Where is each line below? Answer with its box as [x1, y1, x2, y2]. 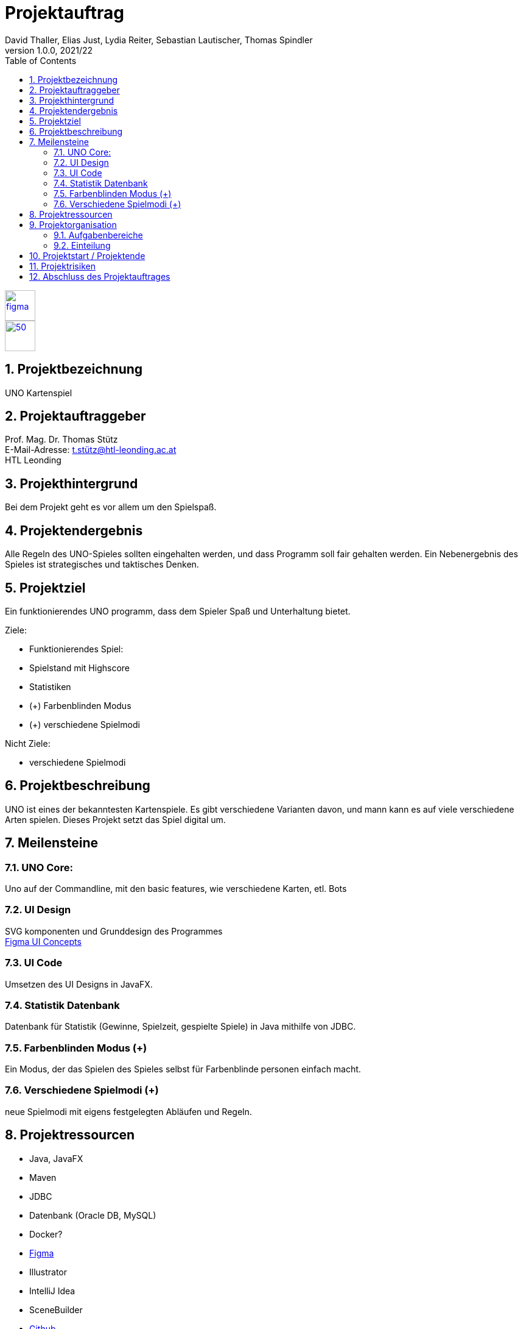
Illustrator [29, 1266, 68, 1277]
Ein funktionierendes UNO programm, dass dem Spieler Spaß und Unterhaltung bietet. [5, 605, 351, 616]
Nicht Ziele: [5, 738, 51, 749]
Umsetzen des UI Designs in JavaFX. [5, 978, 153, 989]
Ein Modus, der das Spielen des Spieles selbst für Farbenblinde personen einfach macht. [5, 1064, 361, 1075]
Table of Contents [5, 55, 77, 66]
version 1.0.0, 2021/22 [5, 45, 93, 55]
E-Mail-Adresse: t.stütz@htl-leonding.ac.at [5, 444, 177, 455]
